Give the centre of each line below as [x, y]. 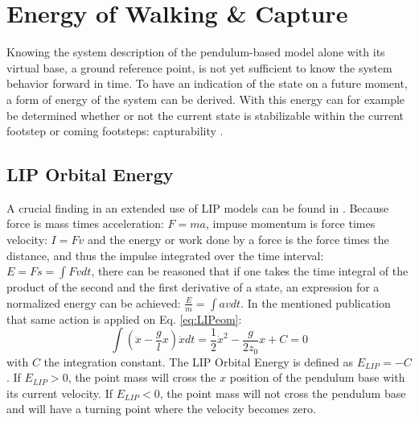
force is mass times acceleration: [85, 223]
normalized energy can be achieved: [94, 302]
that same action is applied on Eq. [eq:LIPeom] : [124, 319]
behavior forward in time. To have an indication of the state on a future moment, [207, 83]
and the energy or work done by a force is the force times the [238, 240]
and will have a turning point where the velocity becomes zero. [161, 409]
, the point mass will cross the [142, 377]
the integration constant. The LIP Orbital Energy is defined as [198, 361]
